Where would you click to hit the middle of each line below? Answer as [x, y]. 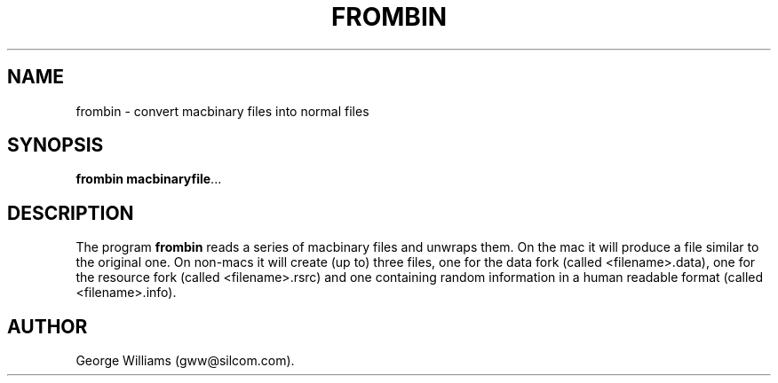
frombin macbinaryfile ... [149, 179]
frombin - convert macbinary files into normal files [222, 111]
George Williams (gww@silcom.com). [185, 361]
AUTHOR [48, 326]
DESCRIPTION [71, 213]
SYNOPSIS [56, 145]
